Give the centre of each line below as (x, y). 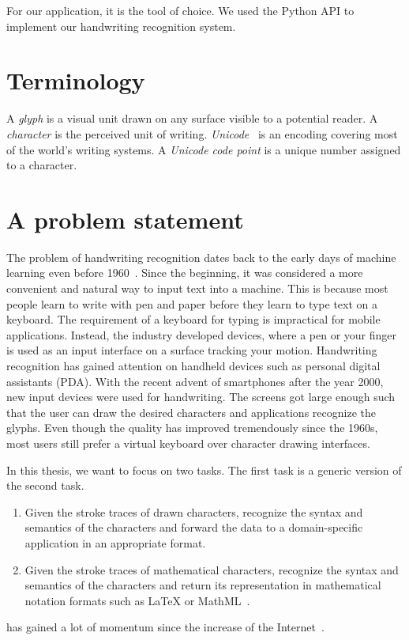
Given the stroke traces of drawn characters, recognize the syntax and (194, 511)
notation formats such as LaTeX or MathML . (137, 600)
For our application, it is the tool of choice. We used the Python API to (180, 10)
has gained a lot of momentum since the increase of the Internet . (165, 627)
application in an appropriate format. (115, 542)
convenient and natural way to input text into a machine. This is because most (197, 288)
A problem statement (125, 219)
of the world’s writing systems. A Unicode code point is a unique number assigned (204, 149)
